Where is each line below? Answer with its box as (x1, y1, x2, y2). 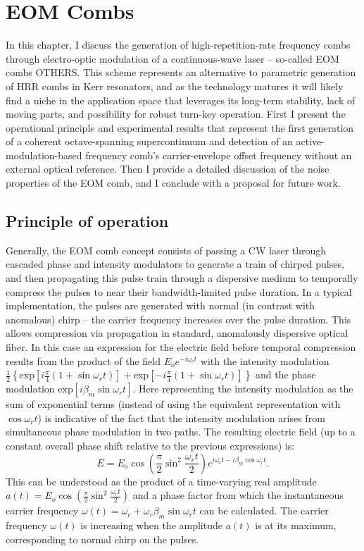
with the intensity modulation (200, 353, 330, 368)
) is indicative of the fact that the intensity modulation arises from (37, 410, 325, 425)
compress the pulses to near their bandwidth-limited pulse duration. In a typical (6, 284, 352, 299)
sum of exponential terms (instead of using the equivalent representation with (6, 397, 341, 411)
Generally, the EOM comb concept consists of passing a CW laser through (6, 242, 327, 257)
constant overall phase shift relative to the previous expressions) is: (6, 438, 295, 452)
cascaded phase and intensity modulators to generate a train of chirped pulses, (6, 256, 344, 271)
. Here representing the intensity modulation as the (132, 381, 353, 396)
